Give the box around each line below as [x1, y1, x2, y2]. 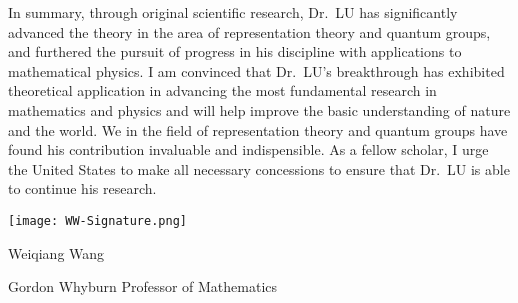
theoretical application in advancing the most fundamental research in [8, 80, 437, 101]
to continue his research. [8, 178, 157, 199]
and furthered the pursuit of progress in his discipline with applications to [8, 41, 462, 62]
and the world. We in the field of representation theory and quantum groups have [8, 119, 508, 140]
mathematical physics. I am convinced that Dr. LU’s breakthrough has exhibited [8, 60, 505, 81]
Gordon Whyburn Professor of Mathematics [8, 276, 278, 297]
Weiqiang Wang [8, 242, 105, 263]
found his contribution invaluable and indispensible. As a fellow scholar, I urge [8, 139, 489, 160]
